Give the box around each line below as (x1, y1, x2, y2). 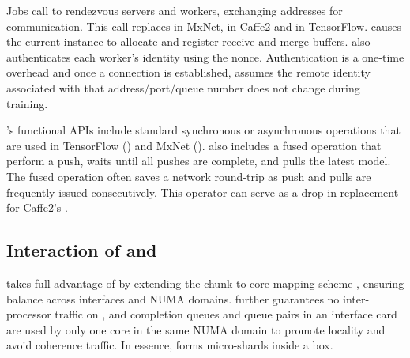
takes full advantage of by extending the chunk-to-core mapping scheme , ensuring (6, 274, 404, 291)
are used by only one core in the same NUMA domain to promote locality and (6, 321, 386, 337)
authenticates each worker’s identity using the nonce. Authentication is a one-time (6, 48, 404, 65)
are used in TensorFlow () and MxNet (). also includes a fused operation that (6, 137, 382, 153)
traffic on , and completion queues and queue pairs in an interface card (55, 306, 397, 322)
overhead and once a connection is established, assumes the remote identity (6, 64, 371, 81)
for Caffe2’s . (6, 199, 68, 216)
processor (6, 306, 51, 322)
